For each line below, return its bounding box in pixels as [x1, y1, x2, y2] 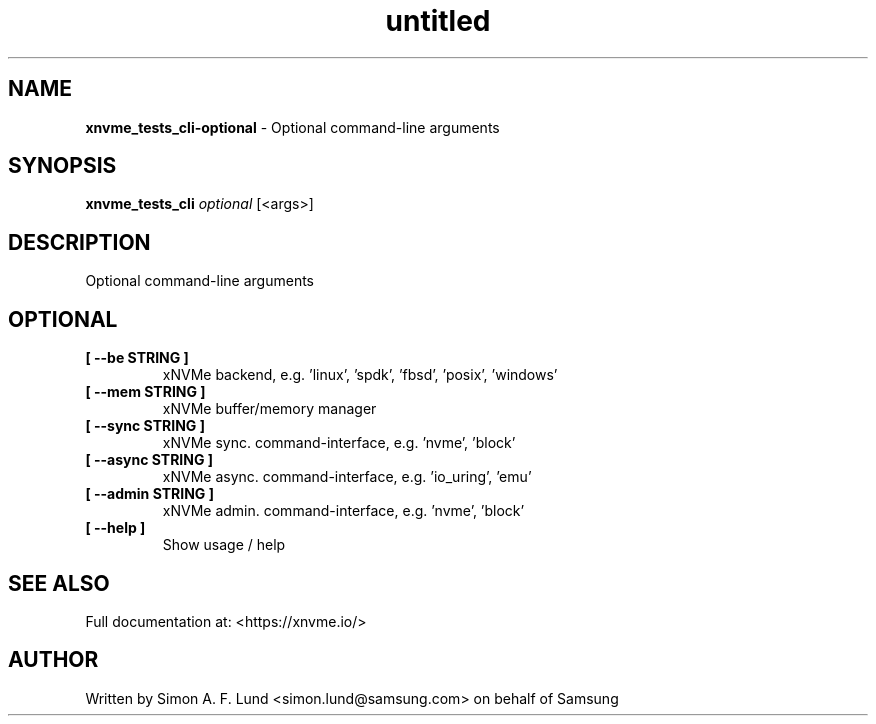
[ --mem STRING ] [85, 383, 206, 401]
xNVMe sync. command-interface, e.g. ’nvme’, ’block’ [162, 434, 516, 452]
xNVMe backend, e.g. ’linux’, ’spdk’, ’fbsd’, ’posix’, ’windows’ [162, 366, 558, 384]
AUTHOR [8, 647, 99, 673]
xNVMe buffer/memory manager [162, 400, 377, 418]
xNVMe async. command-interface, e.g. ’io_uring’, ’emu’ [162, 468, 532, 486]
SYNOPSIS [8, 153, 117, 179]
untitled [385, 4, 491, 38]
